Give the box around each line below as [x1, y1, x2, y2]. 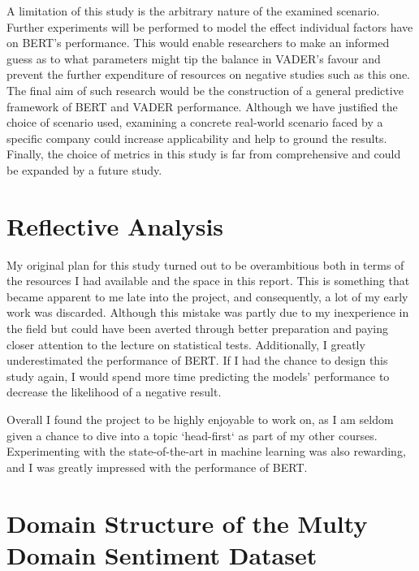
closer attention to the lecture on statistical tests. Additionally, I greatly [6, 335, 365, 353]
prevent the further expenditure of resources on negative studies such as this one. [6, 66, 410, 83]
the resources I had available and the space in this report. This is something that [6, 272, 410, 289]
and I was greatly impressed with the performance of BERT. [6, 458, 308, 475]
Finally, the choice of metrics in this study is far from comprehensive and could [6, 145, 401, 162]
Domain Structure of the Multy [6, 506, 368, 539]
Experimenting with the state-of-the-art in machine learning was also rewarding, [6, 443, 406, 460]
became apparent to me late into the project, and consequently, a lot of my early [6, 288, 408, 305]
